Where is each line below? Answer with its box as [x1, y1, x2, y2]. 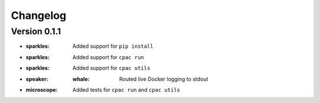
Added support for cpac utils [72, 65, 151, 72]
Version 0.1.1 [11, 26, 62, 37]
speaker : [25, 75, 49, 82]
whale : [72, 75, 90, 82]
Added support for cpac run [72, 53, 145, 60]
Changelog [11, 9, 66, 22]
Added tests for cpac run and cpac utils [72, 86, 180, 93]
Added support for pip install [72, 43, 153, 50]
